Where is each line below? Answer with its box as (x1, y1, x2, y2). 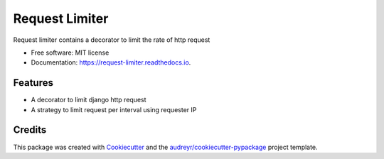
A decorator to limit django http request (31, 96, 146, 104)
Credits (13, 124, 47, 136)
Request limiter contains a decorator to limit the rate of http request (13, 35, 210, 44)
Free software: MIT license (31, 48, 110, 57)
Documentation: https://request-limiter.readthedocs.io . (31, 58, 191, 67)
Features (13, 77, 53, 89)
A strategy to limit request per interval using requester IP (31, 105, 197, 114)
